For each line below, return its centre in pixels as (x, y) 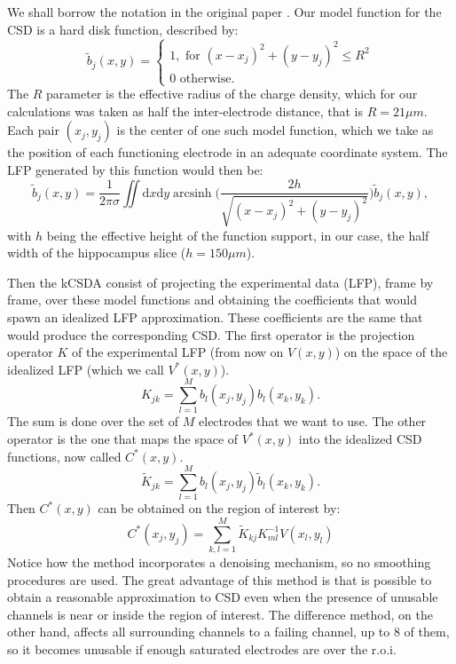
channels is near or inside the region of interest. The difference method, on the (220, 614)
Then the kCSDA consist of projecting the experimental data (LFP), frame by (220, 282)
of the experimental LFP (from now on (178, 352)
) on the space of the (391, 352)
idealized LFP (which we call (86, 369)
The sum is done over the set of (93, 421)
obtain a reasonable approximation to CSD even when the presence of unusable (223, 597)
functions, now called (64, 456)
